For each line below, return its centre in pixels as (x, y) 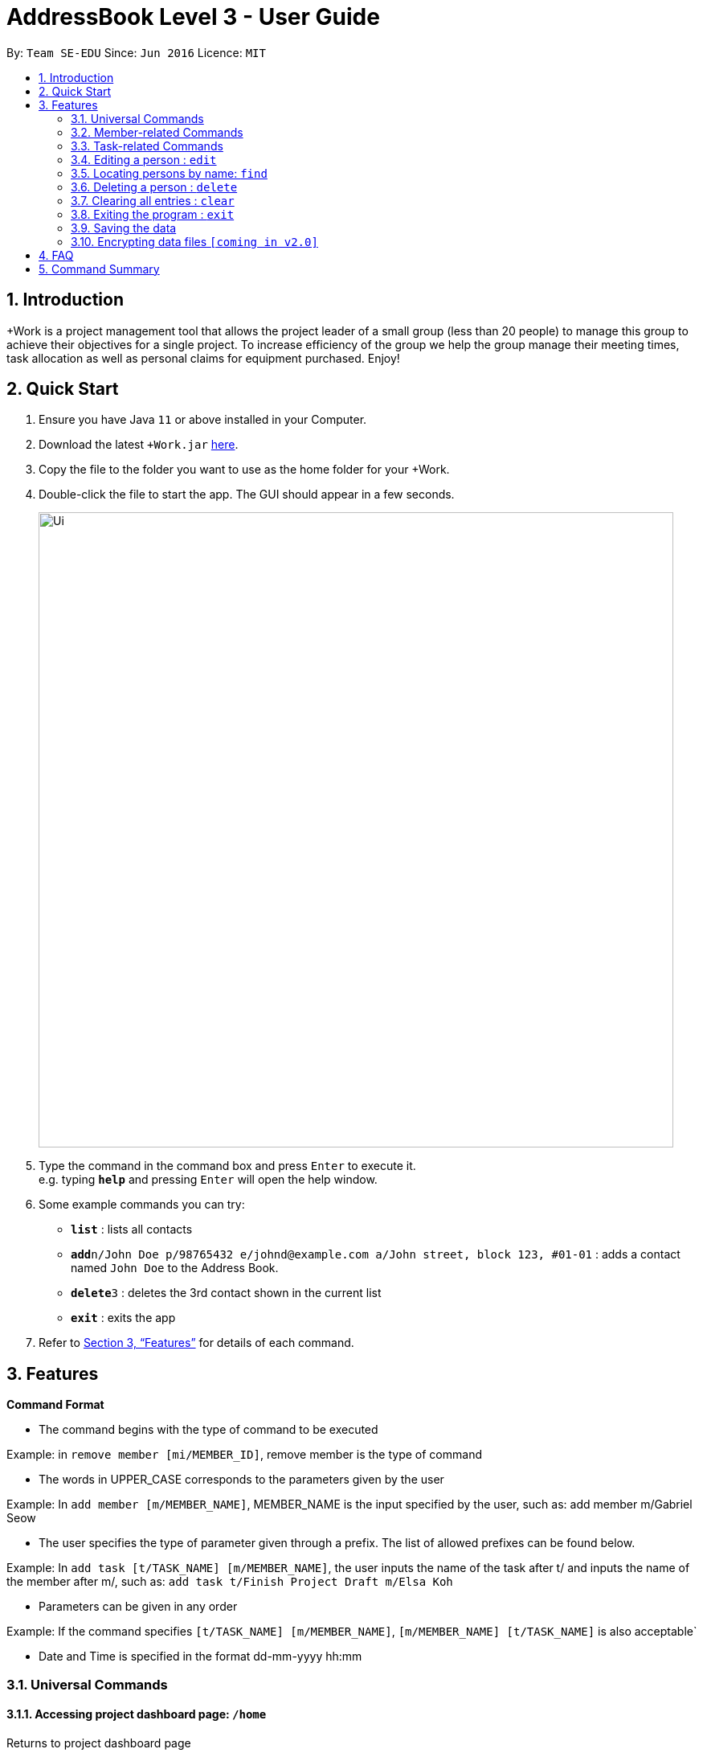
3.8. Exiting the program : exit (153, 214)
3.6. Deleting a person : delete (154, 187)
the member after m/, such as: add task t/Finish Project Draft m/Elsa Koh (230, 1582)
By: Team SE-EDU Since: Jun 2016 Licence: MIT (136, 52)
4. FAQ (56, 255)
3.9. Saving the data (124, 228)
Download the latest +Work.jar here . (139, 445)
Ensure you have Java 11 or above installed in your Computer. (203, 420)
